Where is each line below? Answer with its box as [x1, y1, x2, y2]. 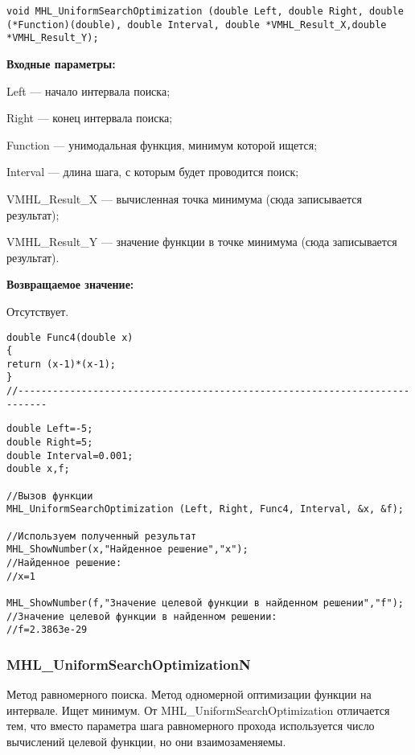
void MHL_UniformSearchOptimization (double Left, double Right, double [6, 6, 404, 17]
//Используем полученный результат [6, 530, 197, 542]
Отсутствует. [6, 302, 69, 319]
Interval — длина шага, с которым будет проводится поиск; [6, 163, 299, 180]
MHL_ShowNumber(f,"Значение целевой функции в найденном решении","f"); [6, 597, 404, 609]
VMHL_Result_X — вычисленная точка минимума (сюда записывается [6, 190, 362, 207]
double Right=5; [6, 437, 93, 449]
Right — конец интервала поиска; [6, 109, 173, 126]
